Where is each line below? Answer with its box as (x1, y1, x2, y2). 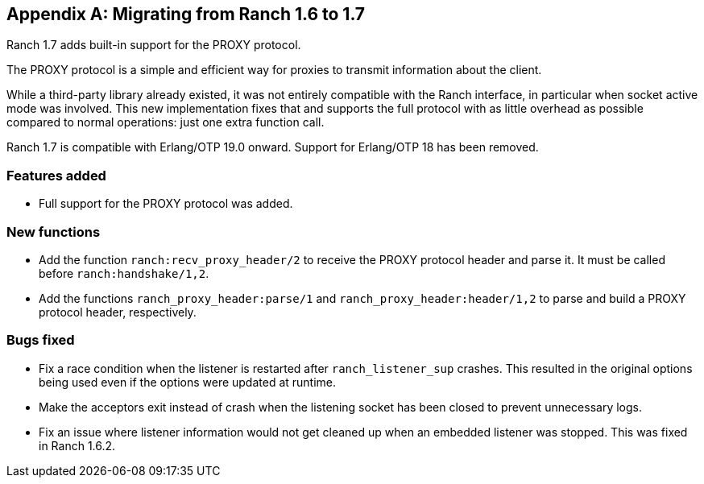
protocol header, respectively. (39, 304, 197, 319)
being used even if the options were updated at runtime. (39, 374, 337, 389)
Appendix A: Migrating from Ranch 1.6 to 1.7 (6, 4, 366, 24)
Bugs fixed (6, 332, 75, 349)
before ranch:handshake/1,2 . (39, 266, 209, 280)
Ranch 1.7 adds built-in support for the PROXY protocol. (6, 38, 301, 52)
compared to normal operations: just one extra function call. (6, 115, 325, 130)
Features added (6, 167, 106, 184)
